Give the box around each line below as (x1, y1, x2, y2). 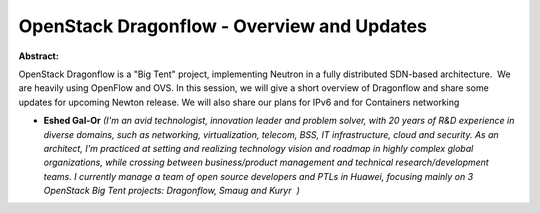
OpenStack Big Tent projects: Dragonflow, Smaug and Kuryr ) (43, 185, 300, 197)
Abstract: (18, 50, 59, 62)
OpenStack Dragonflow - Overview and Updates (18, 15, 427, 37)
